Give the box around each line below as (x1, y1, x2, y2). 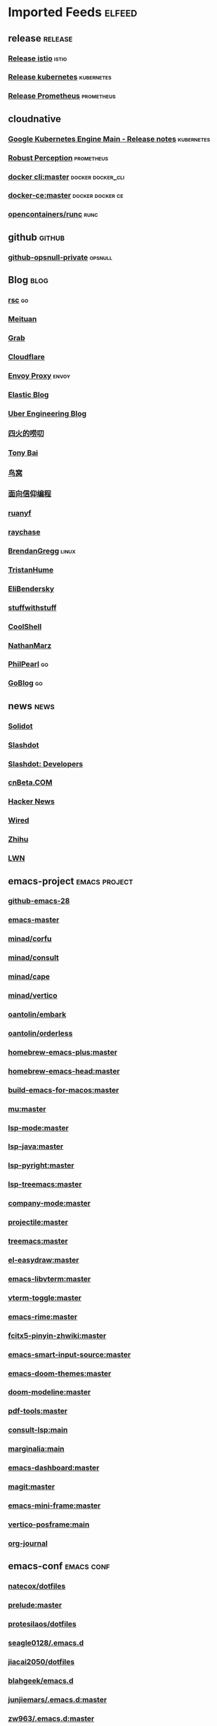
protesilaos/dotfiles (8, 1619, 77, 1629)
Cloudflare (8, 351, 45, 361)
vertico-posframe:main (8, 1519, 90, 1529)
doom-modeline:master (8, 1387, 91, 1397)
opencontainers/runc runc (8, 209, 98, 219)
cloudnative (8, 113, 62, 125)
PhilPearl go (8, 659, 48, 669)
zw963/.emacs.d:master (8, 1713, 95, 1723)
